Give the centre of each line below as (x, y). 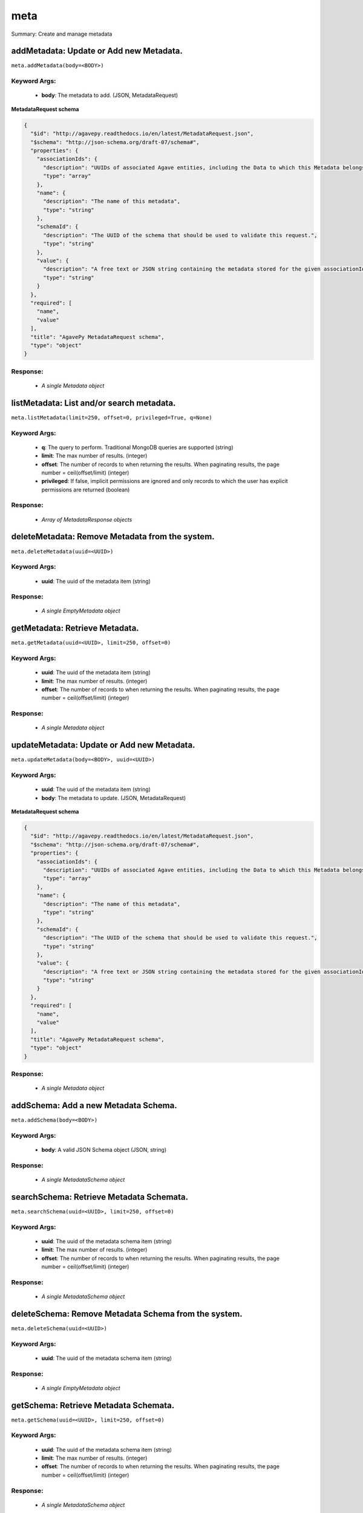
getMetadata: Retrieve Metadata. (75, 629)
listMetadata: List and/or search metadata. (93, 403)
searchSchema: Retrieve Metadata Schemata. (100, 1197)
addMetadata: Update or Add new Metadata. (97, 51)
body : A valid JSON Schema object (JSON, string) (104, 1150)
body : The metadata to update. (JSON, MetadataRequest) (114, 798)
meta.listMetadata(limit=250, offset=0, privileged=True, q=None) (112, 417)
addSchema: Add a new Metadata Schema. (94, 1105)
